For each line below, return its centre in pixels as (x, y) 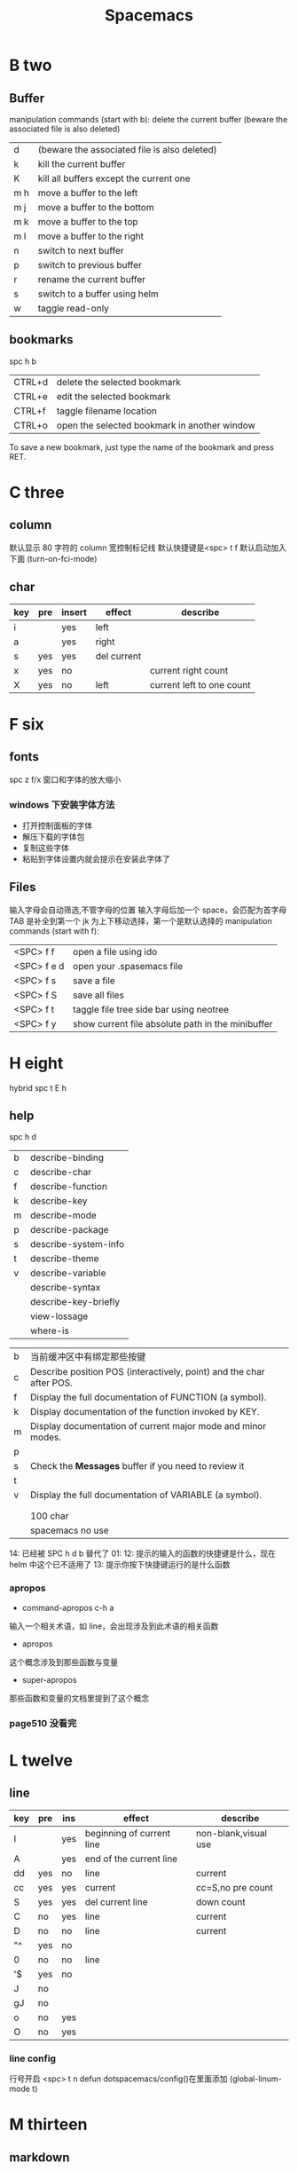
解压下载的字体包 (53, 836)
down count (220, 1902)
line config (32, 2058)
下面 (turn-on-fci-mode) (53, 558)
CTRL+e (31, 396)
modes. (46, 1437)
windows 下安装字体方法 (62, 804)
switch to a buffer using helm (98, 294)
